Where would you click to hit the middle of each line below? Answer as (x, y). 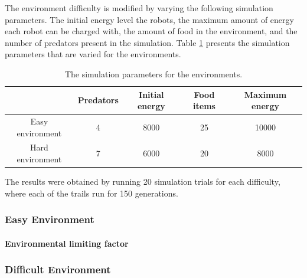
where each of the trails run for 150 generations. (92, 193)
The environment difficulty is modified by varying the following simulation (139, 8)
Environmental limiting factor (67, 243)
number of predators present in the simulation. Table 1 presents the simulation (147, 42)
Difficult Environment (58, 269)
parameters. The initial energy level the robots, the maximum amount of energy (149, 19)
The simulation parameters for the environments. (153, 73)
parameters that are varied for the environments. (93, 54)
